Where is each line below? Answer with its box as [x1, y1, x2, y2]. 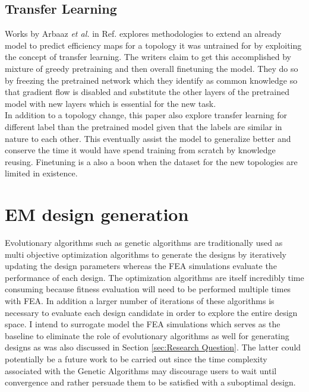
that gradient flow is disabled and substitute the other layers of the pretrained [5, 86, 289, 98]
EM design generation [5, 202, 189, 226]
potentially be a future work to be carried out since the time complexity [5, 352, 267, 365]
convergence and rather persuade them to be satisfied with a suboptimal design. [5, 376, 296, 388]
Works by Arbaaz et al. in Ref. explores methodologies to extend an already [5, 27, 282, 40]
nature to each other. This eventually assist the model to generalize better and [5, 132, 291, 144]
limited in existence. [5, 167, 78, 179]
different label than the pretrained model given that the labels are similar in [5, 120, 282, 132]
